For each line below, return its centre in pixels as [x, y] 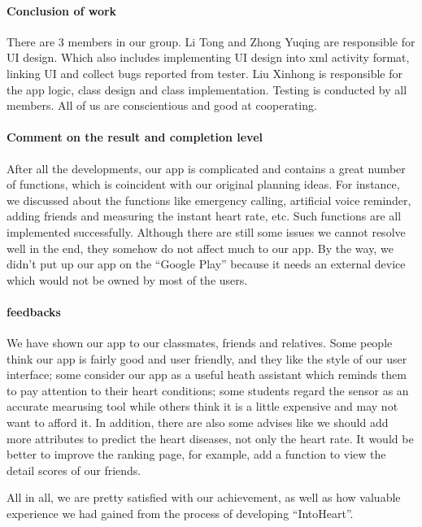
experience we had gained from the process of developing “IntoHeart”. [180, 514]
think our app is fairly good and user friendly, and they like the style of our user [207, 358]
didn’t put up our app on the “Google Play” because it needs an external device [206, 264]
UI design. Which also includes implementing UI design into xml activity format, [208, 57]
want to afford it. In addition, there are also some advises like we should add [198, 422]
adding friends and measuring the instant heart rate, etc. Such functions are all [204, 216]
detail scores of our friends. [74, 470]
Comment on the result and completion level [135, 137]
